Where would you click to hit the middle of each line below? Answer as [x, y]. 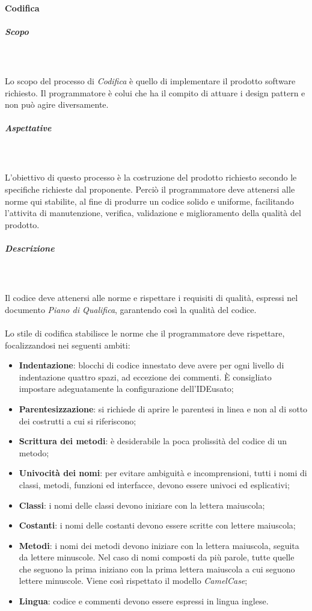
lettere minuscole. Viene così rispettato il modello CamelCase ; [133, 581]
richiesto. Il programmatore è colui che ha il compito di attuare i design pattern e [155, 92]
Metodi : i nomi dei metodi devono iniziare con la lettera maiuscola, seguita [159, 545]
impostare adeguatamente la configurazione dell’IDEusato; [126, 389]
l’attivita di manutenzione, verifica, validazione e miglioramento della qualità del [153, 213]
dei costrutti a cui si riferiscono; [78, 420]
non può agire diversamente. [57, 104]
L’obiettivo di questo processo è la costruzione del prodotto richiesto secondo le [151, 177]
